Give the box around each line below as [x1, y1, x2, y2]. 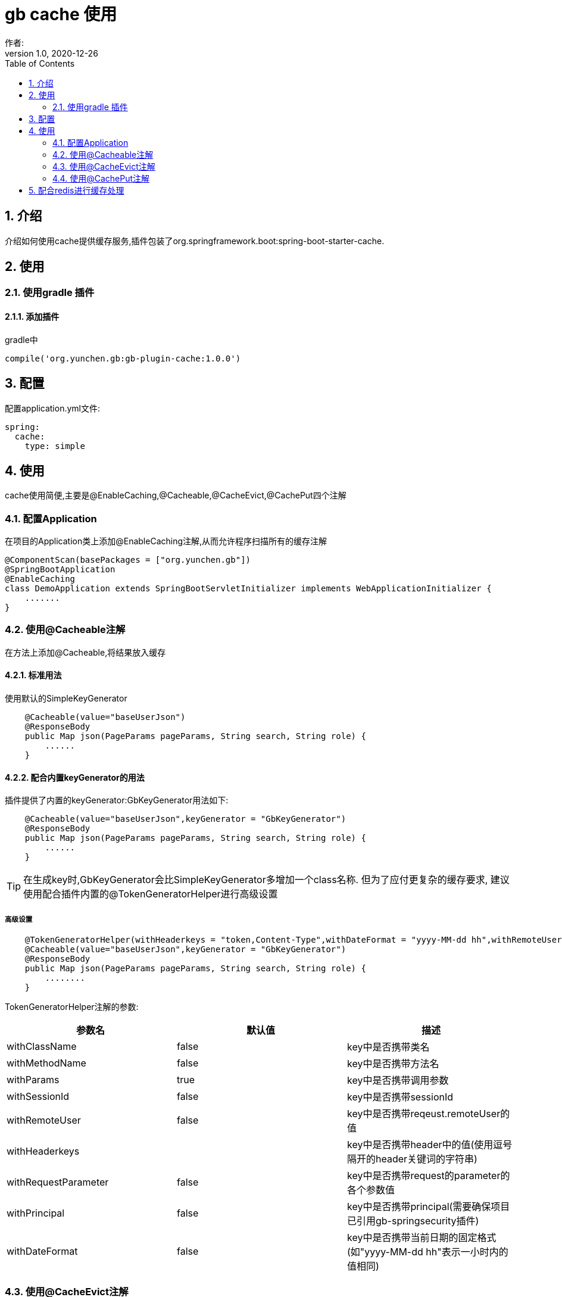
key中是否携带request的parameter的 [346, 1170, 510, 1182]
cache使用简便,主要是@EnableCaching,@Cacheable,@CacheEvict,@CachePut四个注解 [5, 490, 346, 501]
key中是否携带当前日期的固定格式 [346, 1231, 497, 1244]
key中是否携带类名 [346, 1041, 430, 1053]
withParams [7, 1074, 60, 1086]
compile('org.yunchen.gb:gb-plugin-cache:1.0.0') [5, 353, 241, 363]
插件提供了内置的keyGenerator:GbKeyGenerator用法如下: [5, 795, 229, 806]
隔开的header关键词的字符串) [346, 1153, 477, 1165]
